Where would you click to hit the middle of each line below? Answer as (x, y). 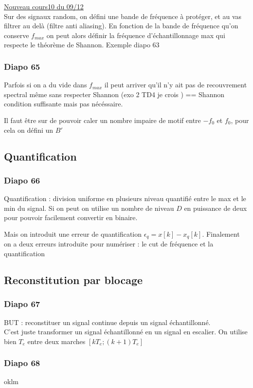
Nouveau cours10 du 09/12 (44, 6)
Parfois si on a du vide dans (45, 85)
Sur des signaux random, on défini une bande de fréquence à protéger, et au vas (123, 16)
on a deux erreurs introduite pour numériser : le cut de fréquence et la (109, 244)
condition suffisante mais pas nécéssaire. (63, 104)
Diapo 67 (22, 304)
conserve (17, 35)
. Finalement (221, 234)
